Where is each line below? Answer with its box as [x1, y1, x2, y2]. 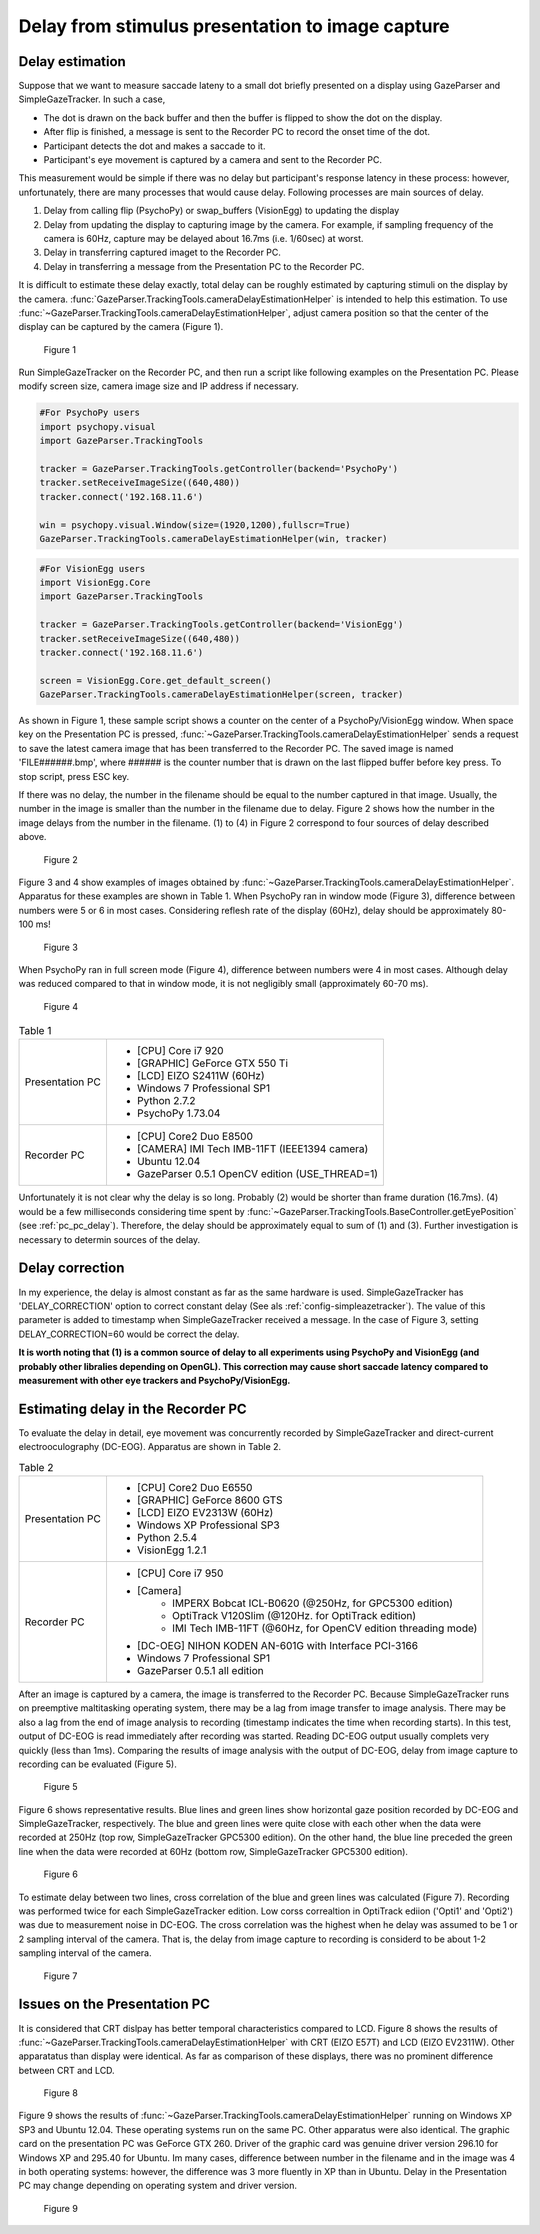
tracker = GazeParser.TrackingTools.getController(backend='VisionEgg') [39, 619, 404, 630]
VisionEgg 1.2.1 [136, 1543, 207, 1557]
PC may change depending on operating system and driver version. [18, 2180, 297, 2192]
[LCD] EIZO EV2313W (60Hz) [136, 1505, 274, 1519]
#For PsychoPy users [39, 407, 140, 419]
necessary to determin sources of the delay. [18, 1233, 201, 1245]
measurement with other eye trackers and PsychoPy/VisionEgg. [18, 1374, 291, 1386]
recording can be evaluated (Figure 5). [18, 1758, 177, 1770]
